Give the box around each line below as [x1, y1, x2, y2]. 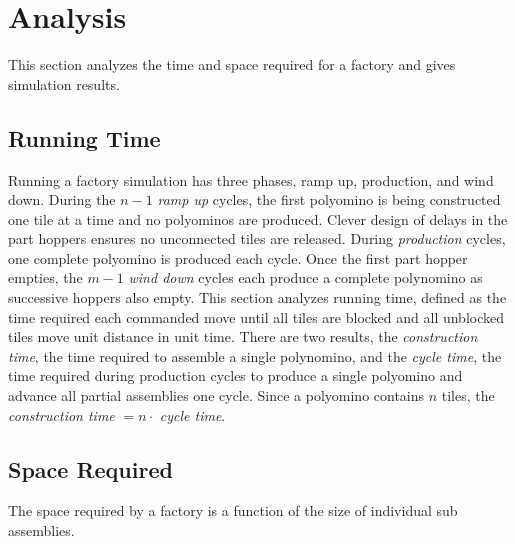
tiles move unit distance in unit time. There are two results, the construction [8, 326, 478, 347]
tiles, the [441, 385, 495, 406]
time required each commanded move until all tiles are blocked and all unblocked [8, 306, 505, 327]
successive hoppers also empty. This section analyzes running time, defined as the [8, 287, 507, 308]
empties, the [8, 267, 83, 288]
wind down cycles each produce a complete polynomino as [128, 267, 483, 288]
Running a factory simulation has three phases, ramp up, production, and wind [8, 169, 494, 190]
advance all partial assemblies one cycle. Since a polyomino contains [8, 385, 425, 406]
